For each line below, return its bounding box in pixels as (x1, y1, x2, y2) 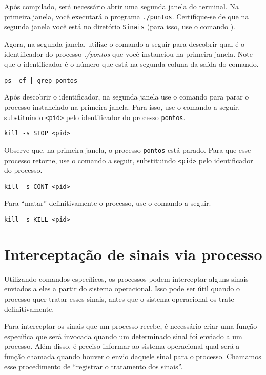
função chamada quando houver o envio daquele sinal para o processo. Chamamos (4, 350, 261, 361)
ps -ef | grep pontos (4, 76, 78, 84)
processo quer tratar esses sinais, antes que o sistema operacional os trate (4, 293, 234, 304)
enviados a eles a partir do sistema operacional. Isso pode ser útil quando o (4, 283, 240, 294)
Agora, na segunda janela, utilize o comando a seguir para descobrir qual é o (4, 38, 245, 49)
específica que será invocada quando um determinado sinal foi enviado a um (4, 330, 242, 341)
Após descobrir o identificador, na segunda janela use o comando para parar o (4, 91, 249, 102)
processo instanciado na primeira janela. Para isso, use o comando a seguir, (4, 101, 240, 112)
